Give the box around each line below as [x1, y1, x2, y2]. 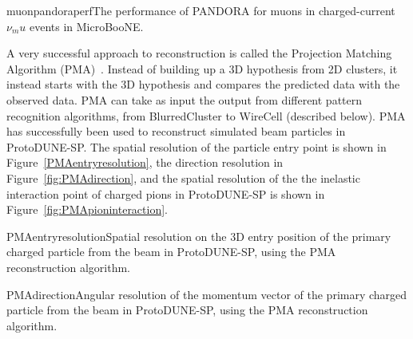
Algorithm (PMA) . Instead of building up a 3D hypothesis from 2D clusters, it [6, 60, 398, 77]
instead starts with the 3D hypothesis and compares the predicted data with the [6, 76, 400, 93]
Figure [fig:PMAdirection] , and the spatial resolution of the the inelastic [6, 169, 360, 186]
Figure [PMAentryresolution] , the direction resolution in [6, 154, 284, 171]
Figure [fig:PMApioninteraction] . [6, 201, 169, 218]
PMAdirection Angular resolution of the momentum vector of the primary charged [6, 286, 407, 302]
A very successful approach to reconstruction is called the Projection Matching [6, 45, 392, 61]
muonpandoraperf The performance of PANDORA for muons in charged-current [6, 2, 395, 18]
